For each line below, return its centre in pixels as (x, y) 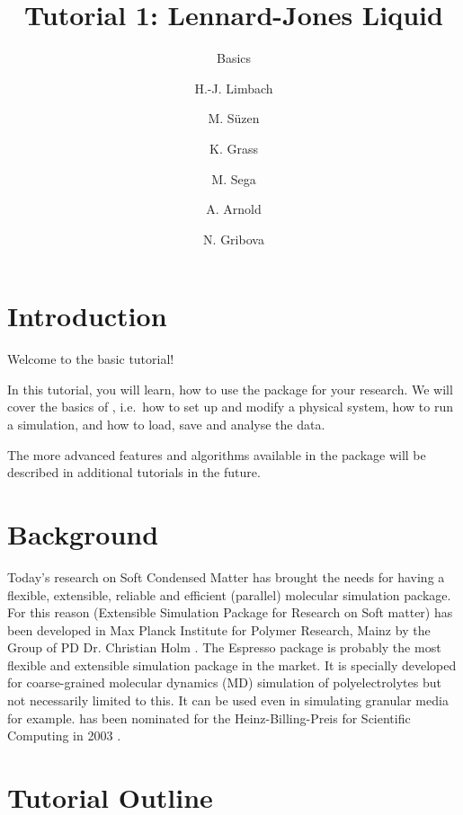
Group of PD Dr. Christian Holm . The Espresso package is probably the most (224, 647)
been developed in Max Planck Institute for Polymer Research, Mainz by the (219, 629)
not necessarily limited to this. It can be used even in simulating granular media (228, 700)
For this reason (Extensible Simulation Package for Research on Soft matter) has (230, 612)
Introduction (87, 316)
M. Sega (234, 178)
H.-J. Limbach (234, 88)
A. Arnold (234, 209)
